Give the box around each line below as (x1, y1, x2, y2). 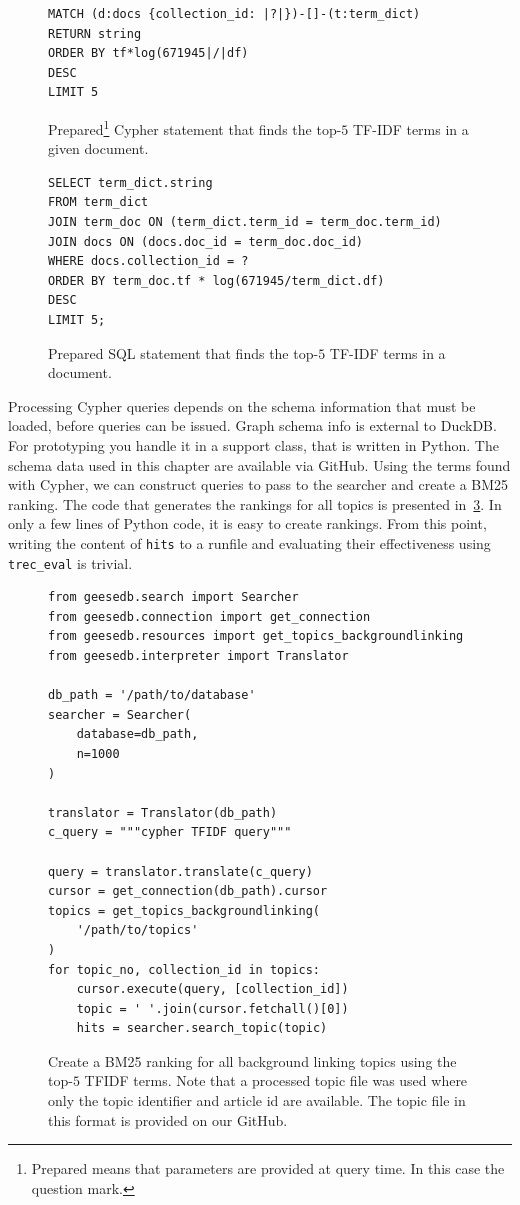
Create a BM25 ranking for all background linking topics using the (48, 1050, 457, 1071)
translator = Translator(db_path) (48, 805, 278, 820)
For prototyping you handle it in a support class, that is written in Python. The (8, 434, 499, 455)
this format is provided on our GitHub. (48, 1109, 288, 1130)
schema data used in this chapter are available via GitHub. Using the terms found (8, 454, 511, 475)
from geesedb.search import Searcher (48, 590, 299, 605)
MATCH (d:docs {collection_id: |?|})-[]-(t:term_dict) (48, 7, 421, 21)
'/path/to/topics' (76, 923, 199, 938)
